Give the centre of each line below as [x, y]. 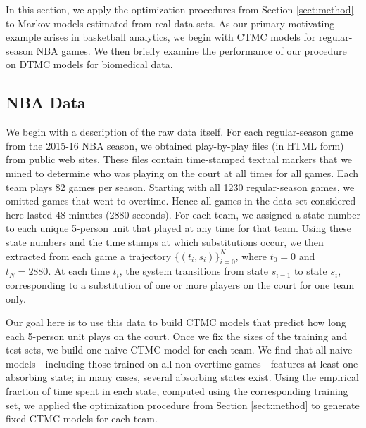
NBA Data [46, 102]
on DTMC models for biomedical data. [89, 64]
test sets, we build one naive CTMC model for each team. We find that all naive [179, 350]
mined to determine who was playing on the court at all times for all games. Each [182, 173]
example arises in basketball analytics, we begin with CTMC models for [161, 37]
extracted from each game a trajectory [89, 255]
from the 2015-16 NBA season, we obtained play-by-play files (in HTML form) [175, 145]
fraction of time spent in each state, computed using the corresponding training [177, 391]
